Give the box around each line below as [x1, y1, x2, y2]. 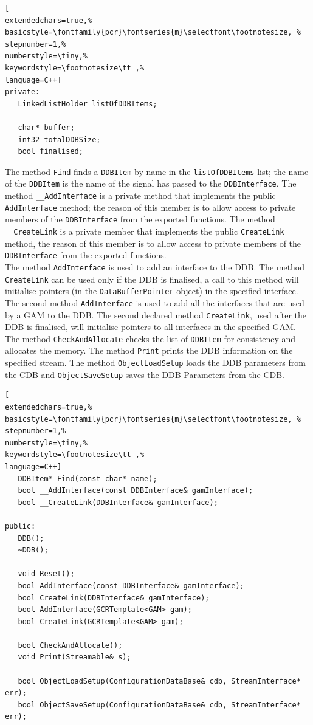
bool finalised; [18, 147, 83, 156]
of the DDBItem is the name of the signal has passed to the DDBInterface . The [5, 177, 297, 190]
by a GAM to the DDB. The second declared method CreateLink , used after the [5, 308, 306, 321]
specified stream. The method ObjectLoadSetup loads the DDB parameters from [5, 356, 306, 369]
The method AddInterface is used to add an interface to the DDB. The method [5, 260, 305, 273]
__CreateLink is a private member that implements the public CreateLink [5, 225, 284, 237]
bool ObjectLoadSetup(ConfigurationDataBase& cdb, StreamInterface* [18, 676, 301, 685]
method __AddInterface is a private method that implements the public [5, 189, 276, 202]
